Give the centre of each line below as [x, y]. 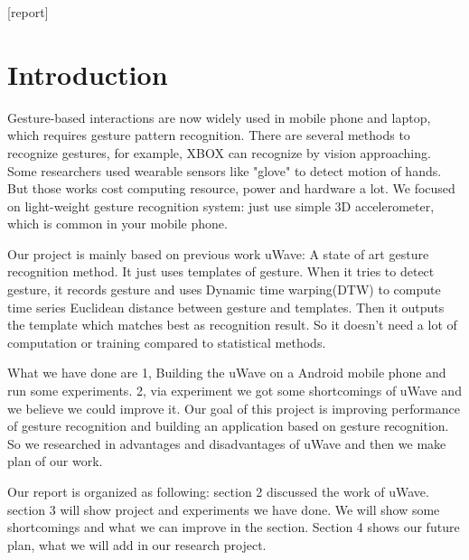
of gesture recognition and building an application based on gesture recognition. [228, 426]
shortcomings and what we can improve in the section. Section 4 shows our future [234, 527]
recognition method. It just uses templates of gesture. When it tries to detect [221, 271]
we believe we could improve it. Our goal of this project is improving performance [234, 408]
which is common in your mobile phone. [117, 224]
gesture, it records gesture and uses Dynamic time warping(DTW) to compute [224, 289]
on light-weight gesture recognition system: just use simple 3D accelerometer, [221, 205]
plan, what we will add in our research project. [137, 544]
